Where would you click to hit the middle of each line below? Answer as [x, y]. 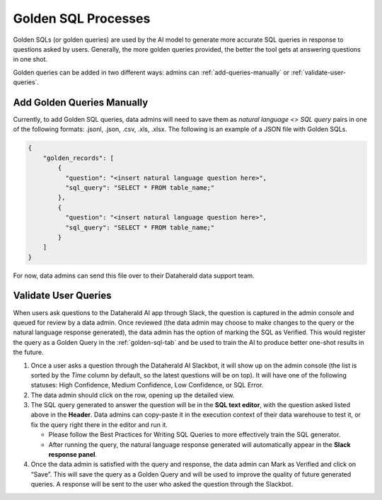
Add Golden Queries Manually [81, 102]
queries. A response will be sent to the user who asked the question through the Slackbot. [162, 484]
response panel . [73, 455]
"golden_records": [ [79, 158]
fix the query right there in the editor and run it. [99, 424]
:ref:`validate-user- [319, 72]
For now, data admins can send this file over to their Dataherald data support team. [134, 275]
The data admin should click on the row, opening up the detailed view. [133, 395]
